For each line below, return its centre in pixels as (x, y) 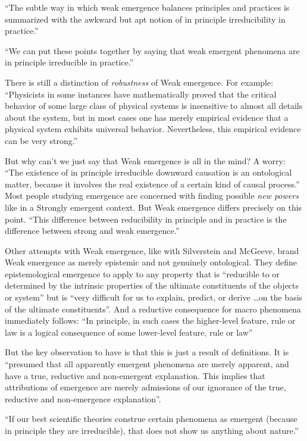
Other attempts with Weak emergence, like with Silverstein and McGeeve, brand (152, 250)
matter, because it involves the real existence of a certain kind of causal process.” (152, 184)
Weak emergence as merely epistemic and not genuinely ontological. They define (151, 262)
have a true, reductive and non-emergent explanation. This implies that (135, 375)
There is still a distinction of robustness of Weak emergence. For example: (139, 82)
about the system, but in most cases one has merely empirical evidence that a (147, 117)
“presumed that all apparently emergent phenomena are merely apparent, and (147, 364)
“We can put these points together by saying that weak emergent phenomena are (152, 50)
